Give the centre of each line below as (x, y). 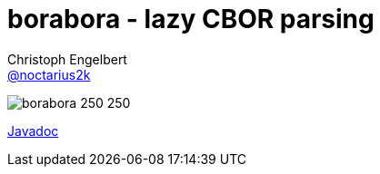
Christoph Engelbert (67, 59)
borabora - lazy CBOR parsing (191, 19)
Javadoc (33, 130)
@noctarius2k (49, 74)
